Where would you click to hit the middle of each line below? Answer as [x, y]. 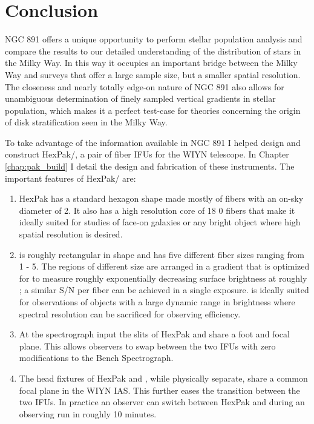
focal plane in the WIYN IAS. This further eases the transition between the [159, 390]
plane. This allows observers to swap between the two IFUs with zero [147, 346]
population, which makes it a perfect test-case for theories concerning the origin [153, 110]
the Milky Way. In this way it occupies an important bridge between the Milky [151, 63]
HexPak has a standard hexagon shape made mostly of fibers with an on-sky [161, 198]
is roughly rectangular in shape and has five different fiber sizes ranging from [162, 254]
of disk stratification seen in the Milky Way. [86, 122]
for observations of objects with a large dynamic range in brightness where [157, 302]
